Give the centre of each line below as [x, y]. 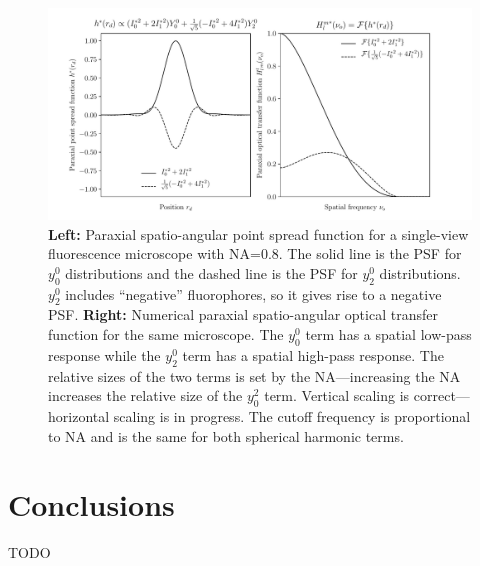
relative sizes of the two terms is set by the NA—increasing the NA [254, 375]
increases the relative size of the [145, 395]
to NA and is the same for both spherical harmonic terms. [226, 435]
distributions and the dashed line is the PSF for [211, 272]
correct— [441, 395]
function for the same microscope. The [166, 333]
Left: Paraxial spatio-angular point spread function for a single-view [258, 233]
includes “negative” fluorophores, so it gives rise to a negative [253, 293]
